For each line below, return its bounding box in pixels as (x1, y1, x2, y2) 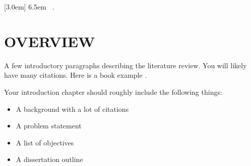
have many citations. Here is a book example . (4, 70, 147, 80)
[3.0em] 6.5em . (4, 2, 54, 12)
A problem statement (16, 120, 82, 131)
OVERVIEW (4, 31, 95, 51)
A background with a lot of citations (16, 103, 129, 114)
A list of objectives (16, 137, 74, 147)
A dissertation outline (16, 154, 83, 164)
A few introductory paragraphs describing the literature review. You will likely (4, 60, 247, 70)
